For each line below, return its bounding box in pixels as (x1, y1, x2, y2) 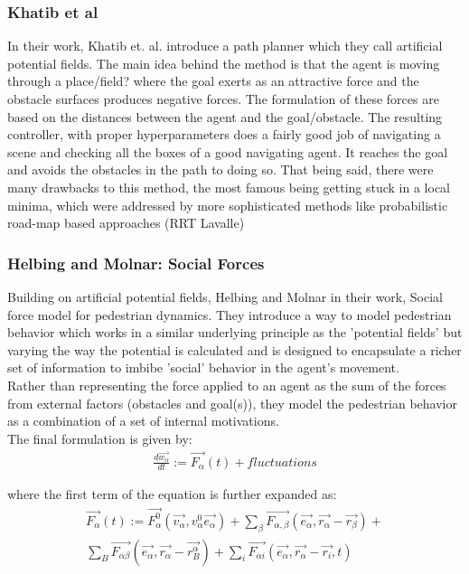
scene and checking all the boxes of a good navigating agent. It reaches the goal (7, 142, 448, 161)
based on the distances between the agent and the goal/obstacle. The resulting (7, 107, 443, 126)
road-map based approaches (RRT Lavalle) (7, 213, 245, 232)
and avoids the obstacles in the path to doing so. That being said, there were (7, 160, 434, 179)
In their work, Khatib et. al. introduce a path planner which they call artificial (7, 36, 443, 55)
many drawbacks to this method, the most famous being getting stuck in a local (7, 177, 451, 196)
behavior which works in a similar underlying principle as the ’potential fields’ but (7, 323, 463, 342)
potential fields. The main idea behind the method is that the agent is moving (7, 53, 440, 72)
